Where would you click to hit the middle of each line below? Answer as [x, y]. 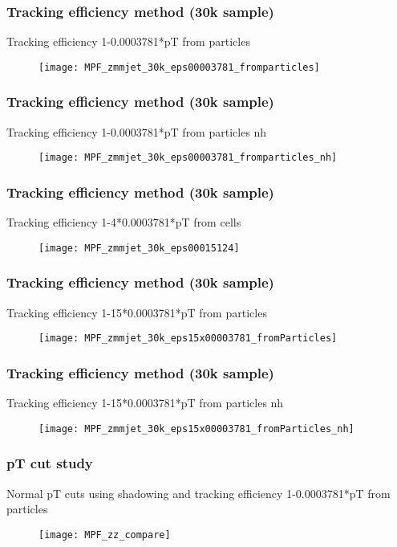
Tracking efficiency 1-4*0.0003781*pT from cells [124, 222]
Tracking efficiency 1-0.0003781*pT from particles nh [137, 131]
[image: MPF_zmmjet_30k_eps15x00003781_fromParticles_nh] [196, 429]
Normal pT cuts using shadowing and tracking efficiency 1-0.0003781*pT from [198, 493]
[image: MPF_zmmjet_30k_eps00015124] [139, 248]
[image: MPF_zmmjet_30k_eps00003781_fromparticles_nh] [188, 158]
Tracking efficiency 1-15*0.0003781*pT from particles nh [145, 403]
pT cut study [50, 463]
